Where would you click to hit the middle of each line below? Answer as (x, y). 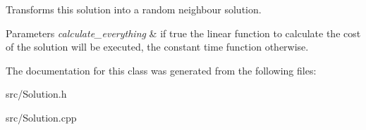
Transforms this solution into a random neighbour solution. (134, 9)
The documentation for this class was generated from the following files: (161, 70)
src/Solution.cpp (41, 117)
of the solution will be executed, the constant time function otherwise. (157, 47)
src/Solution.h (36, 94)
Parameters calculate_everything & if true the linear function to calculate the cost (183, 33)
